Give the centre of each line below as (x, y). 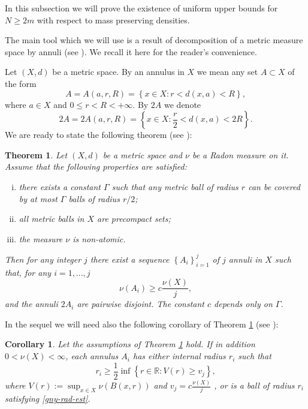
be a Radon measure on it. (240, 154)
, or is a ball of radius (254, 385)
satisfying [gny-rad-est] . (48, 399)
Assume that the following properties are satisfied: (96, 166)
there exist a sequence (130, 259)
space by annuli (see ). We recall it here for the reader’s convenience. (131, 51)
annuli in (245, 259)
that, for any (28, 272)
